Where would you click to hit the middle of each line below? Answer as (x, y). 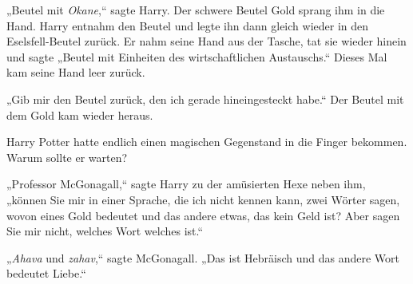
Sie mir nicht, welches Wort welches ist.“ (105, 231)
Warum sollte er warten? (67, 157)
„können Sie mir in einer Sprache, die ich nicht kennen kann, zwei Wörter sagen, (203, 199)
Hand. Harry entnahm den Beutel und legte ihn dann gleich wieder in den (188, 25)
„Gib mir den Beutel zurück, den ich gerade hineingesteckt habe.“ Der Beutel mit (205, 99)
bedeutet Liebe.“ (46, 273)
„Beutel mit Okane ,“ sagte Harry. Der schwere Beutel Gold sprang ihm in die (196, 10)
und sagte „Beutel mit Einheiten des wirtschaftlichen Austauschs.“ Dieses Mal (197, 56)
